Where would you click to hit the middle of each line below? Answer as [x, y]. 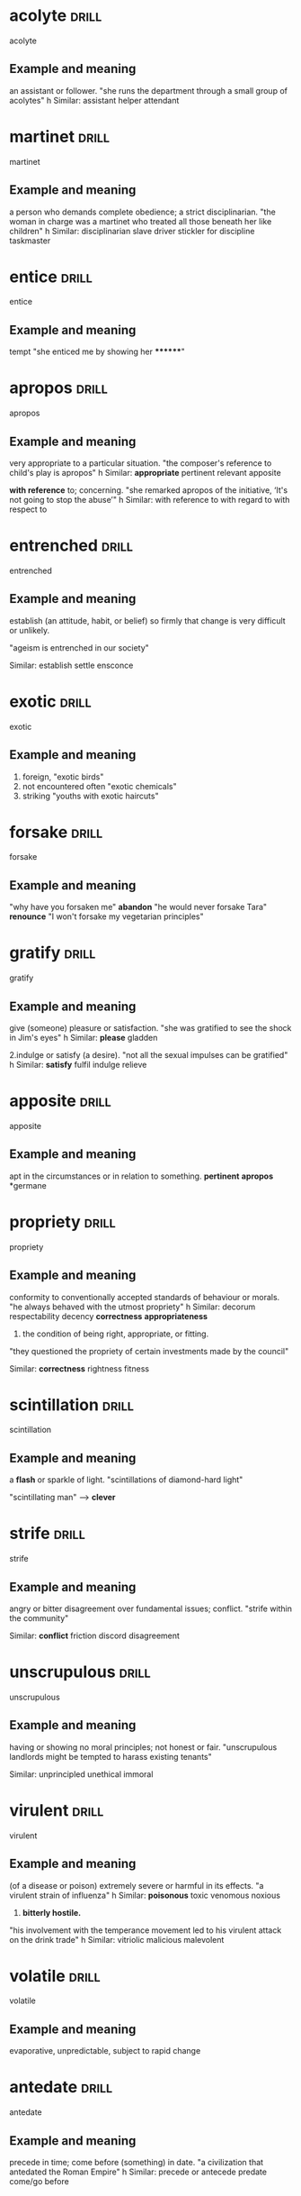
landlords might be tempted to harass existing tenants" [111, 1756]
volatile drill [55, 1976]
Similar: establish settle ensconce [71, 665]
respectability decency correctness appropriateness [109, 1316]
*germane [28, 1185]
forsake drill [56, 832]
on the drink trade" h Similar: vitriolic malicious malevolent [117, 1939]
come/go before [39, 2181]
